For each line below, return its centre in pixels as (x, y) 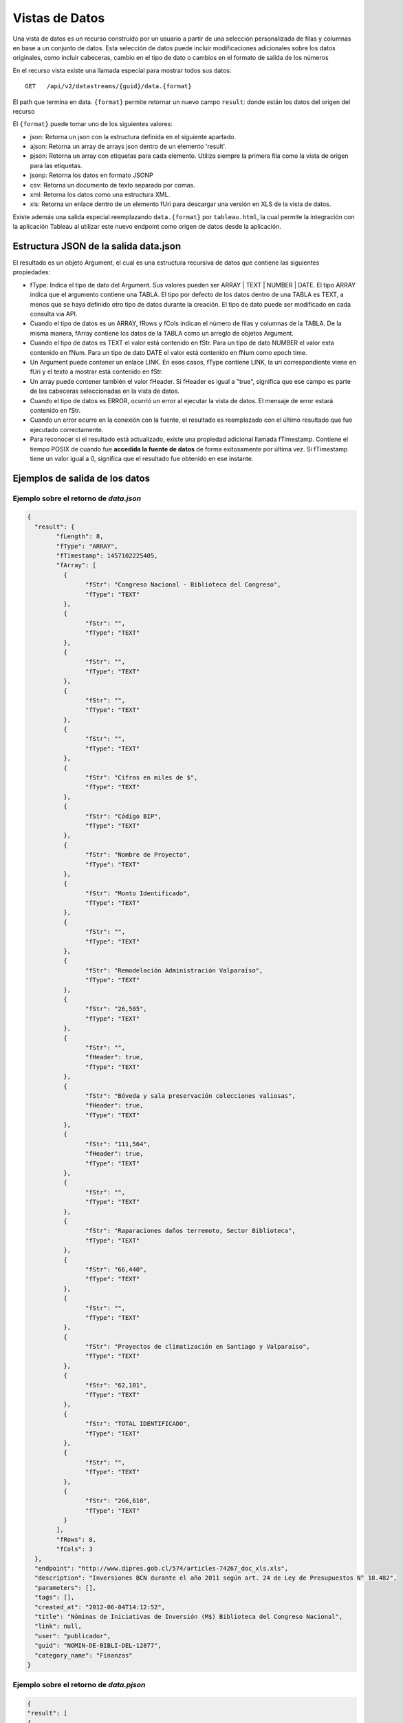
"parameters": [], (65, 1588)
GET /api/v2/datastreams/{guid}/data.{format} (108, 86)
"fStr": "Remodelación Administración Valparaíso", (174, 970)
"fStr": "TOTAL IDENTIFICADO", (138, 1424)
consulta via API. (54, 314)
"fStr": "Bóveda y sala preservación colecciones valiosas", (190, 1095)
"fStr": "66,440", (116, 1269)
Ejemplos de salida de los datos (81, 478)
